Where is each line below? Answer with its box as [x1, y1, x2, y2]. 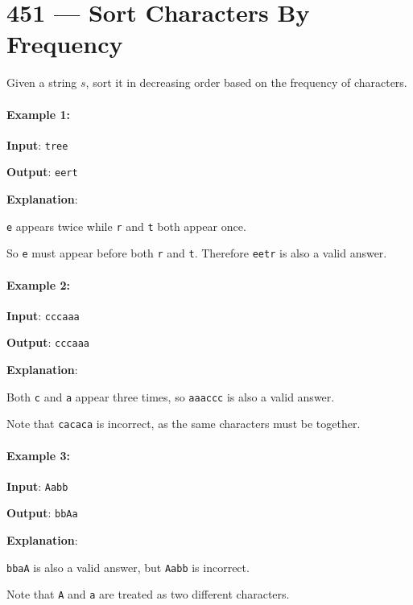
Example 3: [6, 447, 70, 463]
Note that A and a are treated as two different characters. [6, 586, 290, 603]
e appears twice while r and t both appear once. [6, 217, 246, 234]
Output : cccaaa [6, 334, 89, 351]
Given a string [6, 74, 77, 91]
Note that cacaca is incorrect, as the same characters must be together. [6, 415, 361, 432]
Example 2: [6, 276, 70, 293]
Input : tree [6, 136, 68, 153]
